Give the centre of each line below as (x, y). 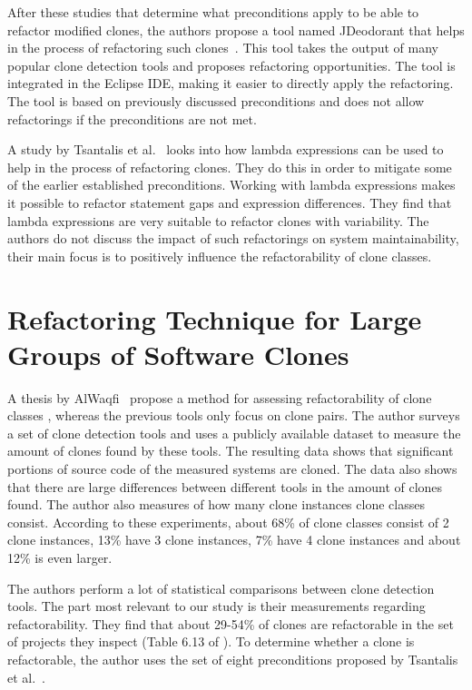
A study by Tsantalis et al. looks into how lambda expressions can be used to (226, 149)
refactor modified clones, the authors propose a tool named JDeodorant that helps (236, 30)
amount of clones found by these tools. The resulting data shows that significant (231, 451)
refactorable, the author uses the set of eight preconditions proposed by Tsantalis (233, 659)
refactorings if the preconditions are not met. (132, 118)
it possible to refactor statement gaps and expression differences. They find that (230, 202)
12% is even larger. (60, 557)
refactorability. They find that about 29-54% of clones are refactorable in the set (231, 623)
